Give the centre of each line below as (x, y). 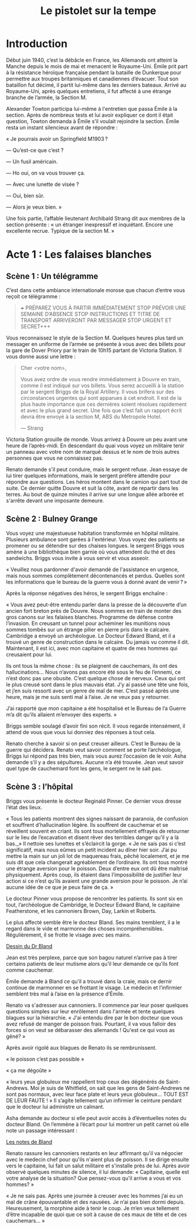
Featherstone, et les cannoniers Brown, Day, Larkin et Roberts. (81, 911)
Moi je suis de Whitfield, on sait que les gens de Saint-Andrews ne (110, 1088)
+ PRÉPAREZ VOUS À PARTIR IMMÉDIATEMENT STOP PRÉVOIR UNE (103, 308)
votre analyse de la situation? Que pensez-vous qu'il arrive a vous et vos (94, 1178)
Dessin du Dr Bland (29, 946)
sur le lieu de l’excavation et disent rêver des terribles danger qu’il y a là (92, 837)
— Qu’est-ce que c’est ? (35, 150)
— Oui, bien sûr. (25, 195)
